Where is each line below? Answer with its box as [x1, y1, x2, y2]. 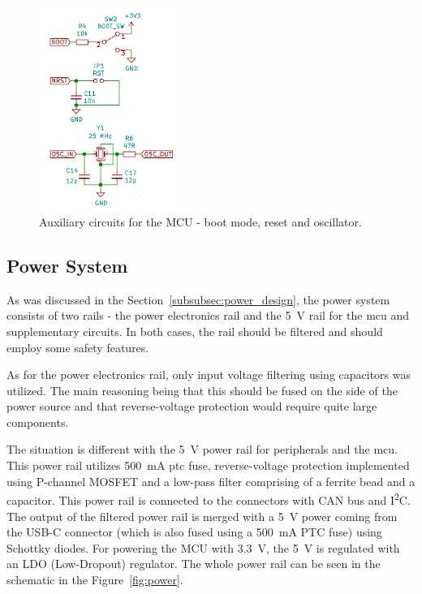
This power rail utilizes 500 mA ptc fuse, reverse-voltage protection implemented [6, 457, 410, 474]
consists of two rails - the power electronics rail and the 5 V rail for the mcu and [6, 307, 410, 324]
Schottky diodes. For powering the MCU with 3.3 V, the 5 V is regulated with [6, 539, 400, 556]
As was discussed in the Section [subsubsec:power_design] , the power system [6, 291, 390, 308]
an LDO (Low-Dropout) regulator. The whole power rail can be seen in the [6, 555, 381, 572]
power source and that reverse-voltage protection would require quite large [6, 398, 377, 415]
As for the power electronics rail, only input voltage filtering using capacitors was [6, 366, 411, 383]
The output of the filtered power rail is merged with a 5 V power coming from [6, 507, 398, 524]
